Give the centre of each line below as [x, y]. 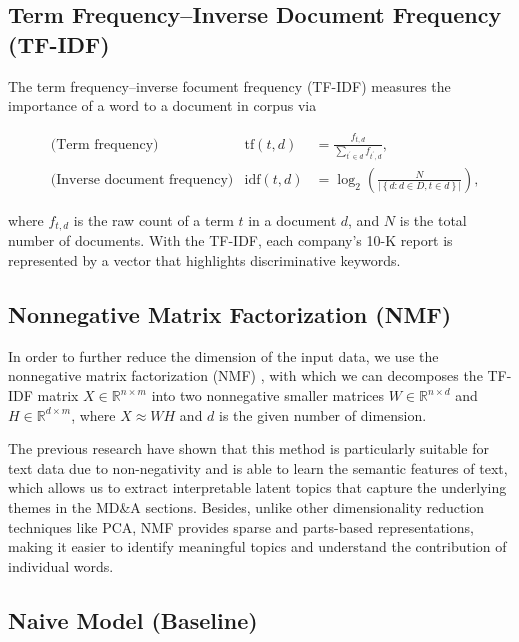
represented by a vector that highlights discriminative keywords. [204, 260]
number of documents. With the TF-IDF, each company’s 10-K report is [230, 240]
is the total [433, 220]
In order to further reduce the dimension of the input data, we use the [223, 355]
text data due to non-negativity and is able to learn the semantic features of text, [258, 467]
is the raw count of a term [153, 220]
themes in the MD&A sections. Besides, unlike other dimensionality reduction [246, 507]
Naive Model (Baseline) [133, 619]
